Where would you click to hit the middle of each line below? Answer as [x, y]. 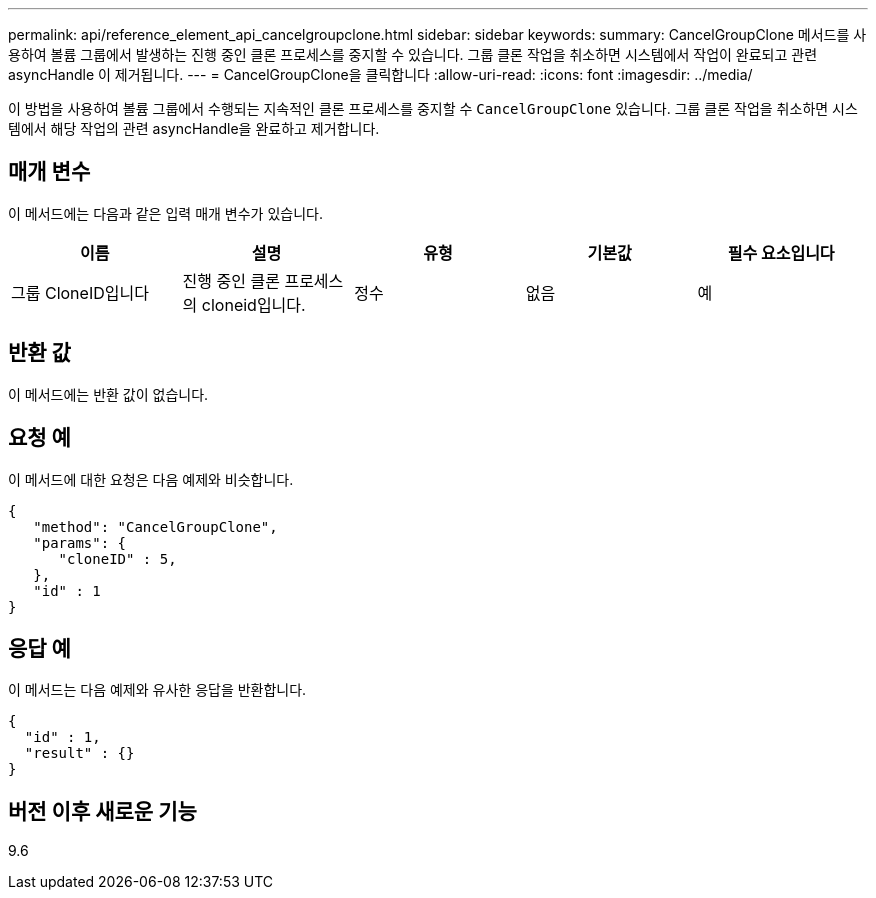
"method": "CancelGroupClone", [155, 526]
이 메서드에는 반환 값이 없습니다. [108, 394]
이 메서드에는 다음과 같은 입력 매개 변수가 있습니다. [165, 213]
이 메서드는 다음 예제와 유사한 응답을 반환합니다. [157, 690]
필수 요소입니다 [781, 252]
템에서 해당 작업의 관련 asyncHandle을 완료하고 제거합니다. [194, 128]
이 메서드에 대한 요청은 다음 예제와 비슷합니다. [151, 479]
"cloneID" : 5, [117, 558]
